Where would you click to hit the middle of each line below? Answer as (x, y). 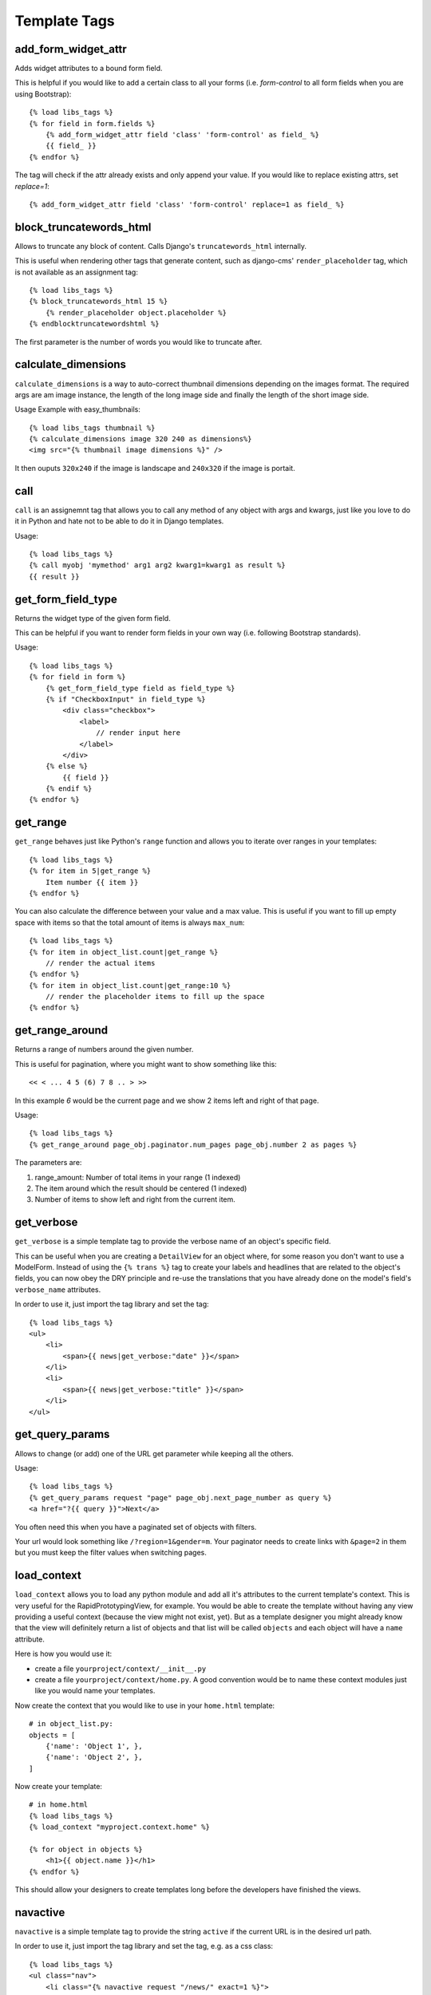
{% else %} (67, 766)
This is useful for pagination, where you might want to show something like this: (146, 1064)
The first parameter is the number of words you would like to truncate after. (138, 342)
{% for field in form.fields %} (92, 123)
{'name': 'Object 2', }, (94, 1757)
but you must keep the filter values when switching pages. (111, 1553)
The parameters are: (48, 1163)
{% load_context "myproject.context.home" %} (120, 1827)
